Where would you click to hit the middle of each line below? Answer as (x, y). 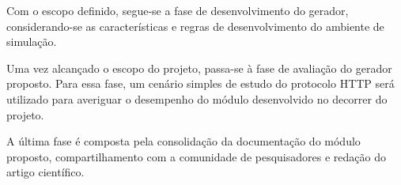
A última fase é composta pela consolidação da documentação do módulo (183, 141)
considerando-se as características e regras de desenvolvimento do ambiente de (195, 26)
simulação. (32, 42)
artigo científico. (45, 172)
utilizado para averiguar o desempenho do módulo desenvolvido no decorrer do (197, 98)
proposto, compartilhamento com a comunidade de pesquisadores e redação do (196, 156)
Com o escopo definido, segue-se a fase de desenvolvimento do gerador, (178, 10)
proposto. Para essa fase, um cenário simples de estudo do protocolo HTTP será (200, 83)
